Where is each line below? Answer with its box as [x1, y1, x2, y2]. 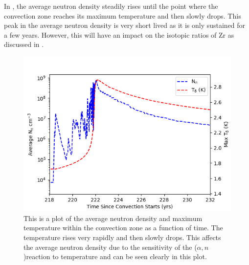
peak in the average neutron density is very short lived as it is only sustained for [4, 20, 246, 30]
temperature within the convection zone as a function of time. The [23, 222, 223, 233]
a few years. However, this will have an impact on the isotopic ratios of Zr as [4, 29, 234, 40]
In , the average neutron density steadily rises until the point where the [4, 1, 218, 11]
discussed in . [4, 39, 44, 49]
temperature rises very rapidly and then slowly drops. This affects [23, 232, 221, 243]
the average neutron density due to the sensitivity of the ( [23, 242, 197, 252]
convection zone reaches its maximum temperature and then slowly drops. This [4, 10, 241, 21]
